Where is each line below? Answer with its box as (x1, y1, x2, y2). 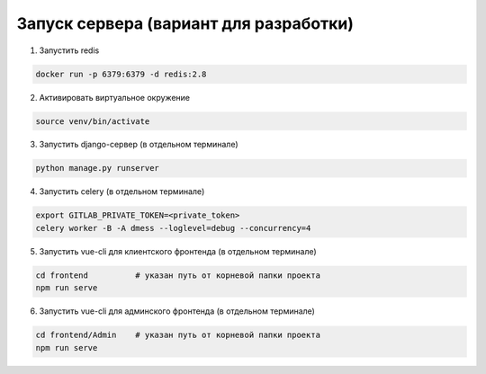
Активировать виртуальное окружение (39, 92, 191, 102)
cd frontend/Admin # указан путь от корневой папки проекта (35, 330, 321, 341)
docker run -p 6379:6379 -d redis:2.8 (35, 68, 207, 79)
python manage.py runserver (35, 163, 159, 174)
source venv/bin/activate (35, 116, 150, 126)
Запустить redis (39, 45, 100, 56)
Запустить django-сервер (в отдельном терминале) (39, 139, 238, 150)
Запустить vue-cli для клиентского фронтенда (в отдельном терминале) (39, 245, 317, 256)
